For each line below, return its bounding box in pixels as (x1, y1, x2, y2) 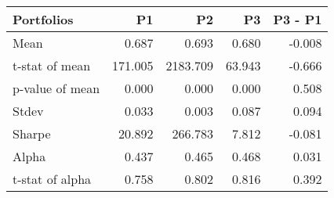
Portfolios (13, 10, 74, 28)
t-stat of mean (13, 56, 91, 74)
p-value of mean (13, 79, 100, 97)
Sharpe (13, 124, 51, 142)
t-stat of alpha (13, 170, 92, 188)
